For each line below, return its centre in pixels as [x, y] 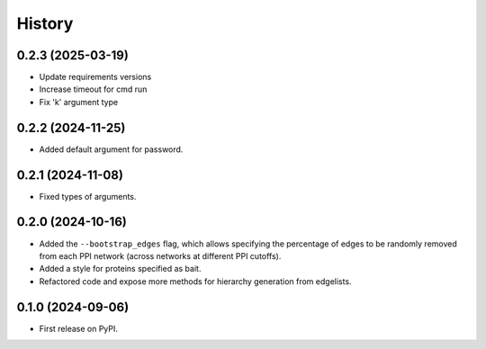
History [45, 23]
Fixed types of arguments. [88, 196]
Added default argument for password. [111, 149]
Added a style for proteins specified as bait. [120, 269]
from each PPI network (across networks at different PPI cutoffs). [160, 255]
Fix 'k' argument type [79, 102]
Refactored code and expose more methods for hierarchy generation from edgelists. [195, 281]
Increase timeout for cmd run [93, 89]
